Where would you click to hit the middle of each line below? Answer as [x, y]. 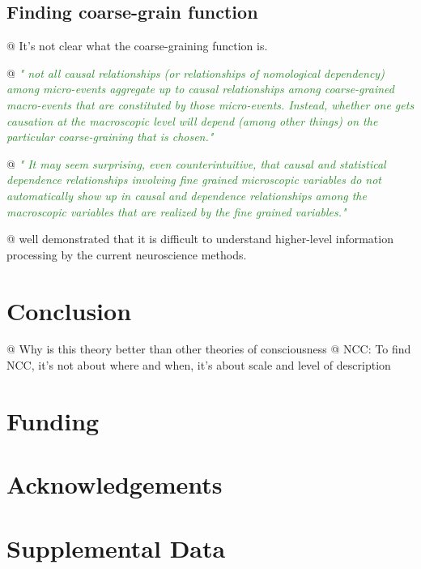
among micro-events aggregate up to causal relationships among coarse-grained [200, 89]
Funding [53, 420]
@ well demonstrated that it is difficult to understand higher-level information [200, 239]
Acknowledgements [115, 484]
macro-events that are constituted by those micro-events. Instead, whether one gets [210, 104]
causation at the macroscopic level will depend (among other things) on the [192, 120]
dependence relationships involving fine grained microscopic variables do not [194, 180]
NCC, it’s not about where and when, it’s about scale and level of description [199, 365]
